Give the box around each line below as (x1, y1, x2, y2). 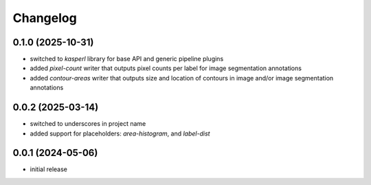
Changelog (12, 10, 77, 25)
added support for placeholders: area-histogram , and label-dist (30, 129, 210, 138)
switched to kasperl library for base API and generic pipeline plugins (30, 55, 224, 63)
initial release (30, 165, 68, 173)
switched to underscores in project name (30, 120, 146, 128)
